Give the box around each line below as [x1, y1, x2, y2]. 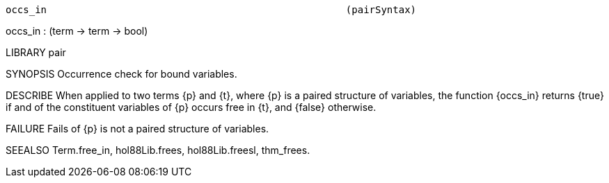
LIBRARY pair [6, 46, 66, 58]
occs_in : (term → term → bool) [6, 25, 148, 37]
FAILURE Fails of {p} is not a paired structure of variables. [6, 123, 269, 134]
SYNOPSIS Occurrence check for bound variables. [6, 68, 237, 80]
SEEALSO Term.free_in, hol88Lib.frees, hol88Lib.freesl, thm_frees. [6, 144, 310, 156]
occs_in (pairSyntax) [6, 4, 417, 15]
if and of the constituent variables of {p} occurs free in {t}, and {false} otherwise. [6, 101, 377, 113]
